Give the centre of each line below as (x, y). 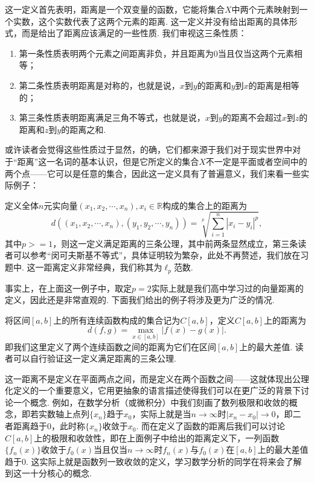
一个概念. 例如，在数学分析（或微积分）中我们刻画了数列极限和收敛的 (151, 402)
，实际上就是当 (162, 414)
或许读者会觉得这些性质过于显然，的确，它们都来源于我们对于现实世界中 (149, 149)
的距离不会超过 (252, 117)
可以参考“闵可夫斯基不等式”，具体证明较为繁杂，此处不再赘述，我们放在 (157, 255)
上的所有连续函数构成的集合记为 (117, 320)
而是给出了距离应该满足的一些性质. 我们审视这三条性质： (134, 33)
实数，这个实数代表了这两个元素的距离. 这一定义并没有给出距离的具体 (151, 21)
